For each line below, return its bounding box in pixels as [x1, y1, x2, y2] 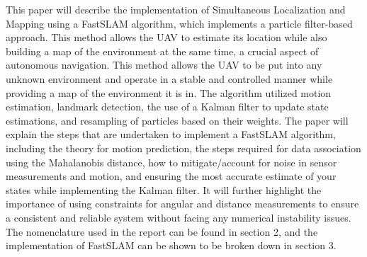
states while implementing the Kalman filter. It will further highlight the [6, 182, 322, 197]
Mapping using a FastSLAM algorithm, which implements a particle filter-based [6, 16, 353, 30]
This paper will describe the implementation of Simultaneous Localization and [6, 2, 346, 16]
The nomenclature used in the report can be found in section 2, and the [6, 224, 318, 239]
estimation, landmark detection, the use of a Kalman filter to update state [6, 99, 329, 114]
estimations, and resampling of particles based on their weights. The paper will [6, 113, 349, 127]
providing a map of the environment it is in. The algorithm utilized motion [6, 85, 332, 100]
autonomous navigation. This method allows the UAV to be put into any [6, 57, 322, 72]
